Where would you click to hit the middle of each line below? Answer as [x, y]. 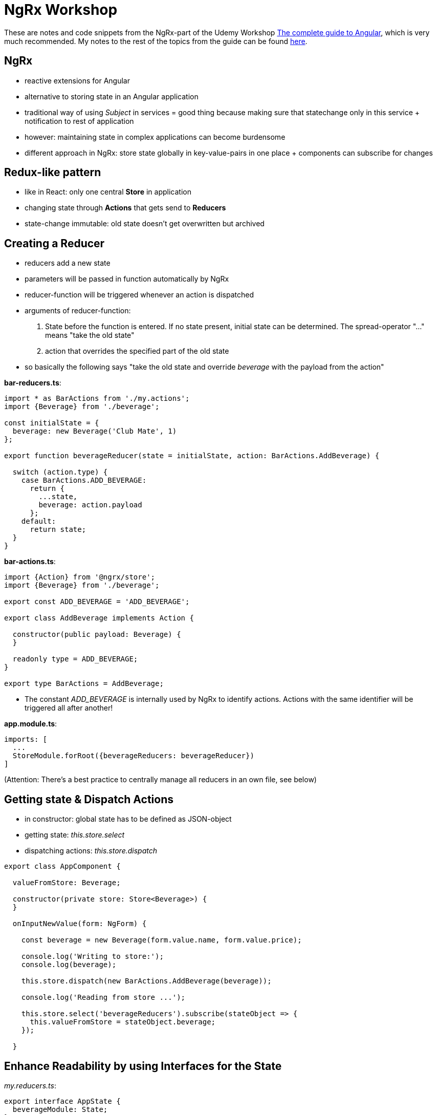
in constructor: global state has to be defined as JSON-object [128, 819]
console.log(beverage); [69, 965]
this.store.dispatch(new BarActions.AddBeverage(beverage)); [146, 981]
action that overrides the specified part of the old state [137, 351]
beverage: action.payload [90, 505]
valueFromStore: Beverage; [67, 883]
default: [39, 521]
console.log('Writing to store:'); [92, 957]
